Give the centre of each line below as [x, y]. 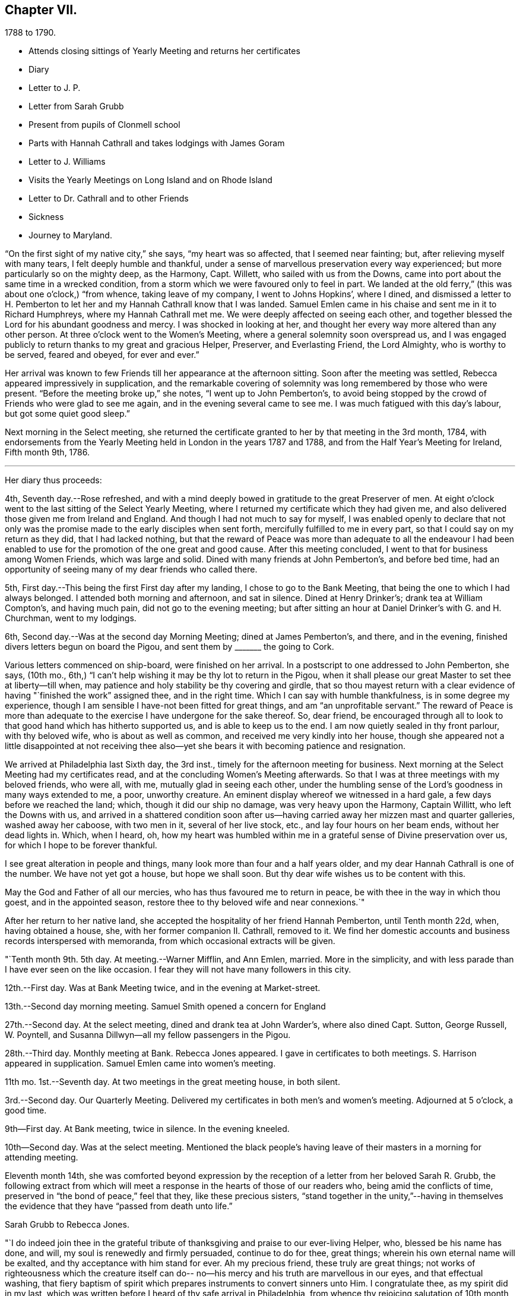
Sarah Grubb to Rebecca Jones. [67, 1225]
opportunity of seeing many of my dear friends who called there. [131, 570]
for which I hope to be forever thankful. [81, 845]
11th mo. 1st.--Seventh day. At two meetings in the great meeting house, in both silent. [172, 1082]
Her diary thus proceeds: [53, 480]
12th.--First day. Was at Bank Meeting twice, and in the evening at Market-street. [163, 988]
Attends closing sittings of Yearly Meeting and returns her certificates [164, 51]
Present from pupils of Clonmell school [104, 125]
